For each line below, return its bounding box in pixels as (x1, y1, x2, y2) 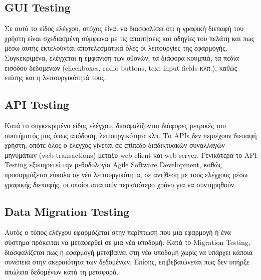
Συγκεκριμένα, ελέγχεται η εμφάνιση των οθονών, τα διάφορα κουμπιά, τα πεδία (5, 52, 239, 63)
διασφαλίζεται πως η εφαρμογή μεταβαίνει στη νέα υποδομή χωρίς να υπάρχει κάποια (5, 246, 253, 257)
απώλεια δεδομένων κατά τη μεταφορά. (5, 266, 119, 276)
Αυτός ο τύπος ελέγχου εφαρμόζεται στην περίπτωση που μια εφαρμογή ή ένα (5, 227, 231, 237)
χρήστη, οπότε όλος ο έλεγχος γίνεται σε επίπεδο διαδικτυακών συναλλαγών (5, 140, 225, 150)
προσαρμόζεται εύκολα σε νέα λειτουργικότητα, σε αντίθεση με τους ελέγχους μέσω (5, 169, 248, 179)
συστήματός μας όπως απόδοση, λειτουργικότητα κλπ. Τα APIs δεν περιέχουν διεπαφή (5, 130, 257, 140)
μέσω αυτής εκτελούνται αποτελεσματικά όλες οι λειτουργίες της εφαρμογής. (5, 43, 227, 53)
